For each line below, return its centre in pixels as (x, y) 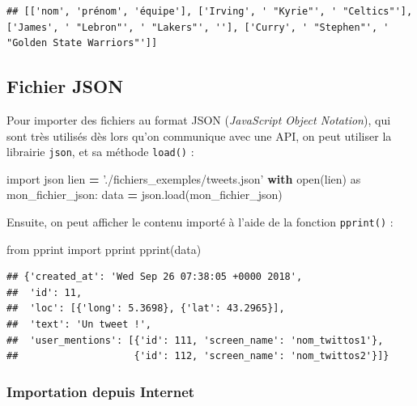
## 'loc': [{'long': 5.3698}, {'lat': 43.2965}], (146, 309)
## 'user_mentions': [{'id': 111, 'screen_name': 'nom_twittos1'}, (195, 340)
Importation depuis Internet (101, 391)
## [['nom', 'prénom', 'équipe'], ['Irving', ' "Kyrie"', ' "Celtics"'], (210, 11)
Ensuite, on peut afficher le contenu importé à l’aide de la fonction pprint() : (200, 222)
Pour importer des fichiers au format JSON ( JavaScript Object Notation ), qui (199, 119)
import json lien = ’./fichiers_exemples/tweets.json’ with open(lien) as (184, 178)
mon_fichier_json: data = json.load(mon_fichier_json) (145, 195)
